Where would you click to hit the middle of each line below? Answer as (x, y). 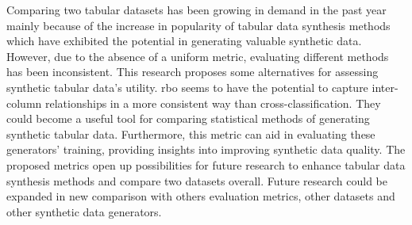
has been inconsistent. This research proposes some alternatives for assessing (193, 72)
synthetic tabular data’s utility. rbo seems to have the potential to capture (187, 87)
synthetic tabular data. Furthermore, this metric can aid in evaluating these (191, 133)
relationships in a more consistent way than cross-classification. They (213, 103)
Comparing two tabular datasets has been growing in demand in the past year (196, 10)
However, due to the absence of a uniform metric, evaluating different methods (198, 56)
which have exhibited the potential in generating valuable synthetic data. (184, 41)
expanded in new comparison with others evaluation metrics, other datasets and (201, 196)
